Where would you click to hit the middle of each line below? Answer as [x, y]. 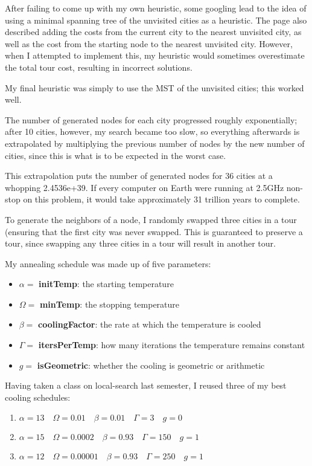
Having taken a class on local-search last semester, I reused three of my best [146, 385]
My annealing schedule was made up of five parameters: [108, 263]
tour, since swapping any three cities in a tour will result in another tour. [140, 243]
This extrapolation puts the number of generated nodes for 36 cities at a [139, 176]
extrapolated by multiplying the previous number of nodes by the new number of [155, 143]
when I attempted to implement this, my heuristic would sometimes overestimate [155, 55]
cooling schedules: [38, 397]
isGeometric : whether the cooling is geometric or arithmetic [151, 365]
